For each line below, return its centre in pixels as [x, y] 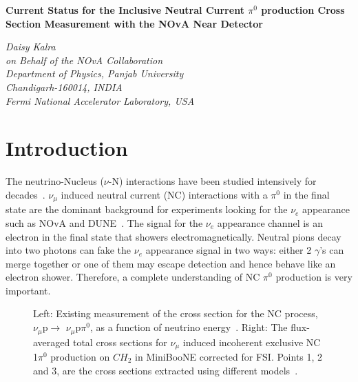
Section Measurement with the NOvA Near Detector [134, 23]
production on [80, 356]
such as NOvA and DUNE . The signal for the [104, 222]
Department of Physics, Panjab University [95, 73]
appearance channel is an [270, 222]
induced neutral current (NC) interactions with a [164, 194]
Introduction [67, 148]
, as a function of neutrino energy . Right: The [189, 327]
